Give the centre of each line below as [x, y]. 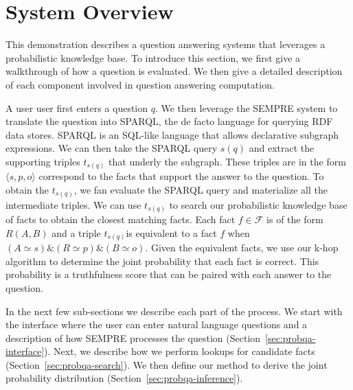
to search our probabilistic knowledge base [258, 204]
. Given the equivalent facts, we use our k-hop [242, 248]
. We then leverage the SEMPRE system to [246, 107]
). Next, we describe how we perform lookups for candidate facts [180, 351]
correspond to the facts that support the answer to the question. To [181, 176]
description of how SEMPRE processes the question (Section [133, 337]
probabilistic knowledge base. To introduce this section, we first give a [153, 57]
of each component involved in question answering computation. [140, 84]
